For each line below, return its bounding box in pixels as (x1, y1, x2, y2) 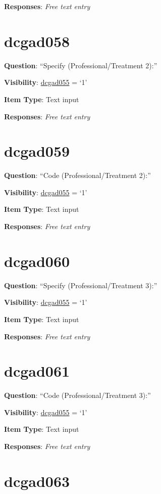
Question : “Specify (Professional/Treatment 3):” (4, 280, 157, 290)
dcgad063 (4, 470, 70, 491)
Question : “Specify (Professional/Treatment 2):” (4, 60, 157, 70)
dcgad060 (4, 250, 70, 271)
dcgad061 (4, 361, 70, 381)
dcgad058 (4, 30, 70, 51)
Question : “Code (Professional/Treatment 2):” (4, 170, 151, 181)
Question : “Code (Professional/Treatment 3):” (4, 390, 151, 400)
